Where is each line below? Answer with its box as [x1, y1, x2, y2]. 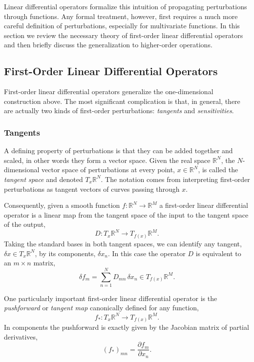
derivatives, [4, 331, 38, 342]
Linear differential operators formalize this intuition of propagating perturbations [4, 1, 247, 11]
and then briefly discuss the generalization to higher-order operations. [4, 40, 212, 50]
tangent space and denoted [4, 174, 83, 184]
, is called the [198, 164, 238, 175]
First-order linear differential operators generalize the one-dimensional [4, 86, 213, 97]
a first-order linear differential [159, 200, 248, 210]
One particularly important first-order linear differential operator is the [4, 293, 217, 303]
